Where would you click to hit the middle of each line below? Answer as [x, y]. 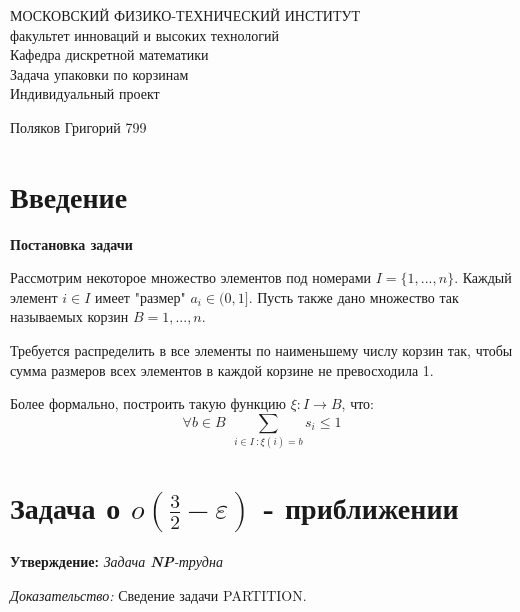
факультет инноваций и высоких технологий [144, 34]
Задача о [65, 507]
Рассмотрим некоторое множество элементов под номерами [191, 277]
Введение [69, 195]
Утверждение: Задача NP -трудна [116, 561]
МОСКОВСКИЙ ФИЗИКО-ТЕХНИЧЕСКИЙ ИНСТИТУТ [185, 15]
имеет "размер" [140, 296]
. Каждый [483, 277]
